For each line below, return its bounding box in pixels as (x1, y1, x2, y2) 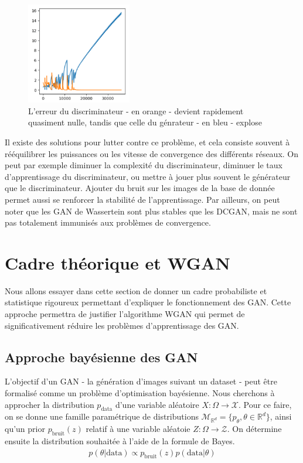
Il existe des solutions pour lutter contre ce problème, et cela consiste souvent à (5, 136, 290, 148)
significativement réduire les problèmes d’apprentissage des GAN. (5, 319, 239, 331)
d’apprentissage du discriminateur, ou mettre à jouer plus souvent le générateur (5, 170, 291, 182)
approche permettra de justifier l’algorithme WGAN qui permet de (5, 308, 245, 320)
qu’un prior (5, 423, 45, 435)
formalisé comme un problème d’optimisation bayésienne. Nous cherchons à (5, 387, 275, 399)
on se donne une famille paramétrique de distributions (5, 410, 199, 423)
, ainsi (270, 410, 292, 423)
